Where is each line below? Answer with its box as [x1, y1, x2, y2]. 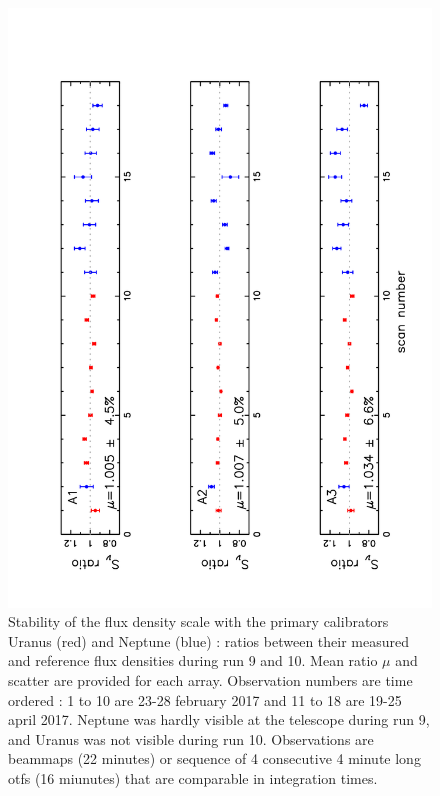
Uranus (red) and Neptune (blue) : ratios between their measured [8, 630, 409, 651]
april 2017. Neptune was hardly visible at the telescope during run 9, [8, 709, 430, 730]
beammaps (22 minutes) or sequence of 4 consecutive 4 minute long [8, 748, 421, 769]
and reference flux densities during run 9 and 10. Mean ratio [8, 650, 378, 671]
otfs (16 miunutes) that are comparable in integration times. [8, 768, 378, 789]
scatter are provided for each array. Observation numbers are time [8, 670, 413, 691]
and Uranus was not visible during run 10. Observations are [8, 728, 374, 749]
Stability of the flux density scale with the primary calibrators [8, 611, 389, 632]
